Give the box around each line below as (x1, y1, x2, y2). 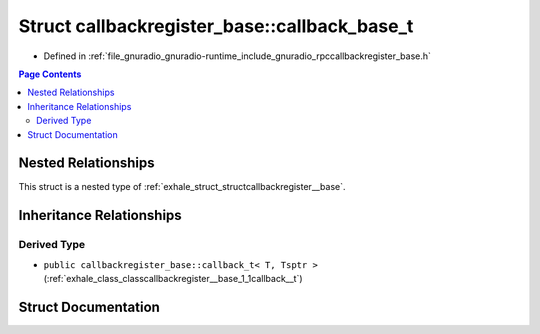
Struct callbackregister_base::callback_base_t (18, 15, 414, 37)
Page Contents (18, 68, 82, 80)
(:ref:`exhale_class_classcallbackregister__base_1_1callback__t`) (43, 272, 304, 284)
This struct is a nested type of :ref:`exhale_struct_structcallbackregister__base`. (18, 181, 346, 193)
